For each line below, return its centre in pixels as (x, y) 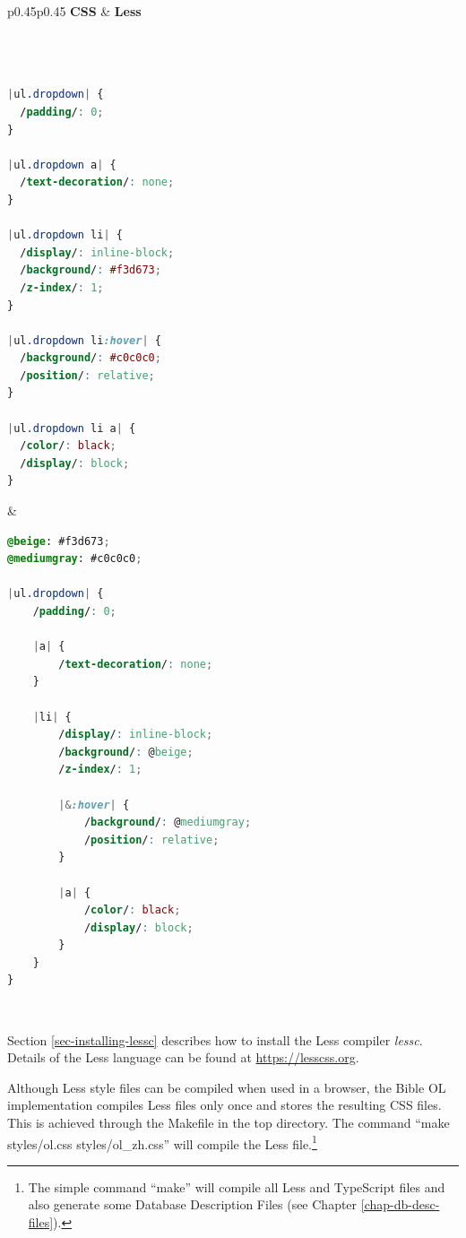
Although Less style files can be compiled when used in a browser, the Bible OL (227, 1087)
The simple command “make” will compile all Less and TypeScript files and (237, 1186)
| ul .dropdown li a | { (72, 428)
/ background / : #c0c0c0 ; (91, 358)
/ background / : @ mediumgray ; (168, 822)
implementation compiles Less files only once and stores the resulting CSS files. (224, 1105)
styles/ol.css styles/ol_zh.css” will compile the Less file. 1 (162, 1142)
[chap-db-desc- (400, 1204)
